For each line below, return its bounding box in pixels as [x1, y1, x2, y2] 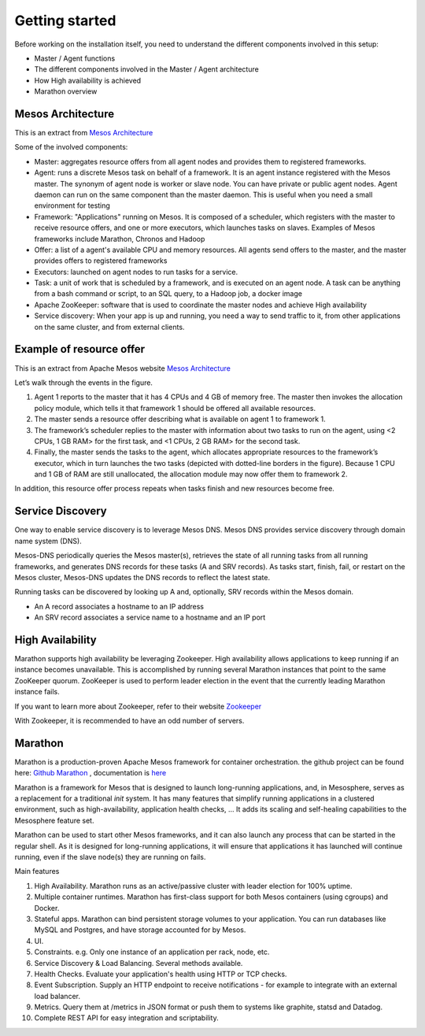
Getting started [14, 12, 116, 29]
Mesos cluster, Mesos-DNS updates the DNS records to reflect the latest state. [14, 572, 271, 582]
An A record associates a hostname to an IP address [34, 601, 205, 611]
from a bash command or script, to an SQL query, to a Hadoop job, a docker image [34, 289, 303, 298]
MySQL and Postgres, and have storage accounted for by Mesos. [34, 925, 246, 934]
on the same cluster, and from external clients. [34, 322, 185, 331]
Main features [14, 867, 60, 876]
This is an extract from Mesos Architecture [14, 128, 153, 138]
